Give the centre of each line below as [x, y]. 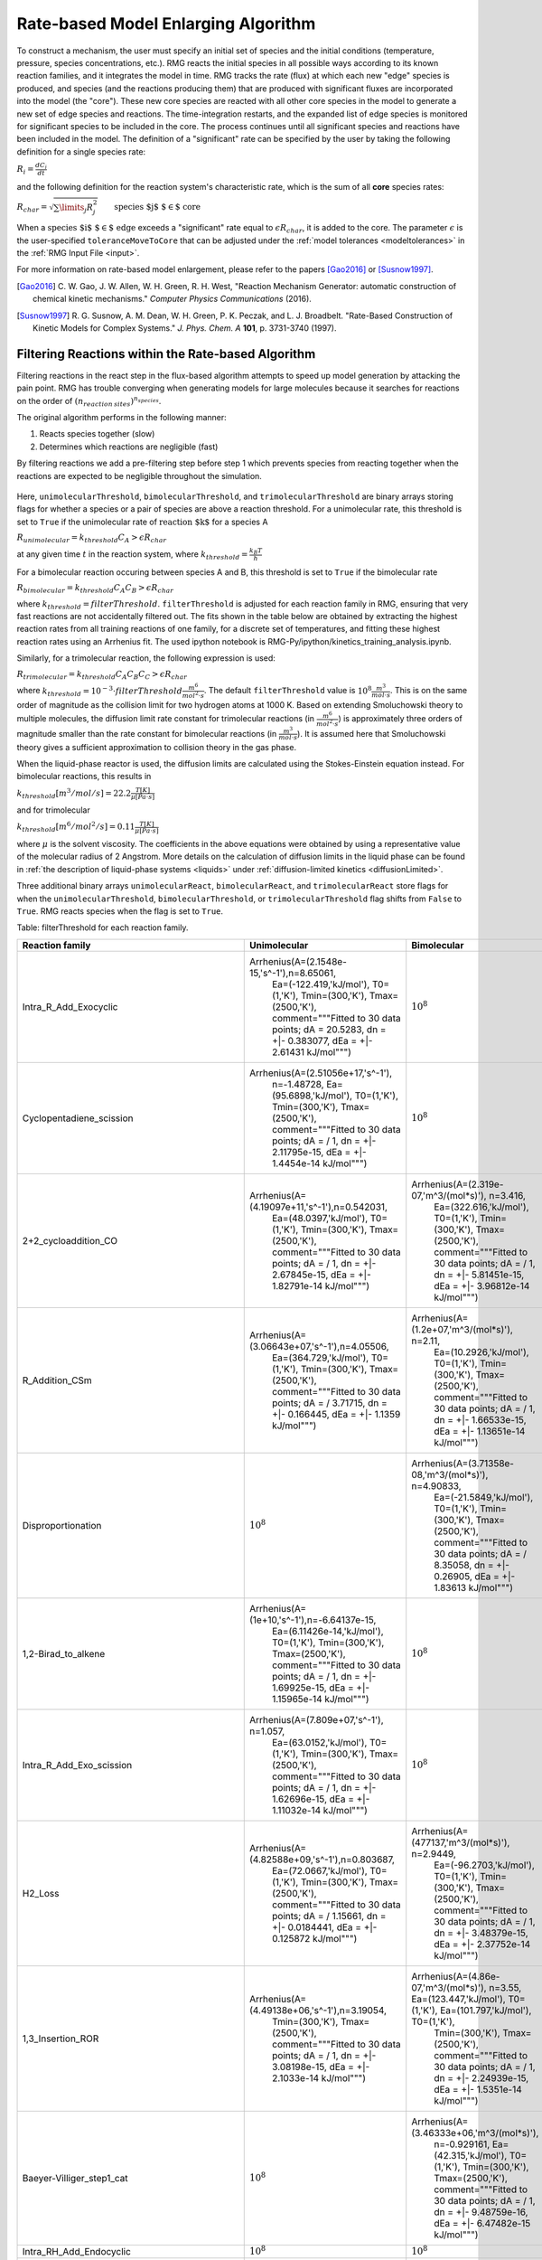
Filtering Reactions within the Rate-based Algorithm [166, 354]
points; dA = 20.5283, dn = [329, 1029]
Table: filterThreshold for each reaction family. [103, 928]
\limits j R [76, 208]
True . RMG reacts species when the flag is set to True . [120, 911]
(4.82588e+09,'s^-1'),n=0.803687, [322, 1860]
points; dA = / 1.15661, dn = [329, 1916]
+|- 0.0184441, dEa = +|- [324, 1927]
